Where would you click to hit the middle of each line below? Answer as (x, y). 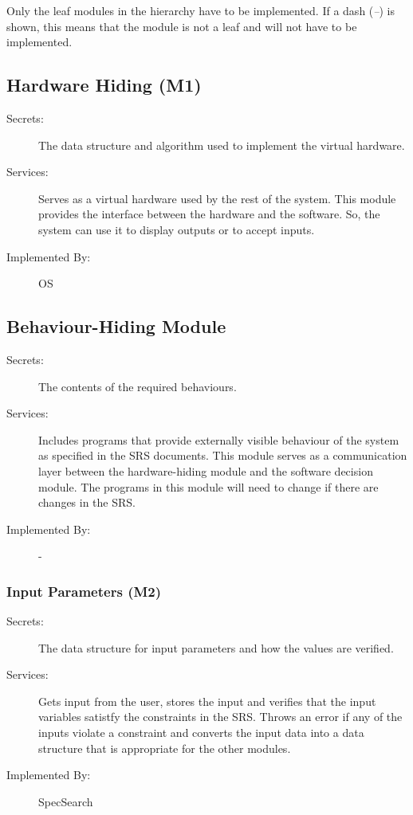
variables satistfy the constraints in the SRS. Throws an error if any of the (220, 717)
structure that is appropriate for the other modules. (165, 748)
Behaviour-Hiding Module (116, 326)
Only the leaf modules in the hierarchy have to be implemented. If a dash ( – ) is (201, 10)
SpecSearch (66, 801)
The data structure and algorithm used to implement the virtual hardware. (222, 145)
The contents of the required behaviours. (138, 386)
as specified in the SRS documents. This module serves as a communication (223, 455)
